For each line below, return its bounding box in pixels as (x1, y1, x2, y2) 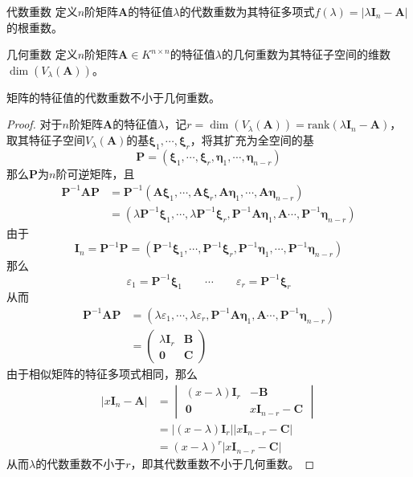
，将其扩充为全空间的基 (190, 132, 314, 149)
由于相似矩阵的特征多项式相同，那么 (6, 365, 198, 381)
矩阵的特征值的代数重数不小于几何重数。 (6, 88, 220, 105)
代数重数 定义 (6, 3, 78, 19)
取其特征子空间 (6, 132, 85, 149)
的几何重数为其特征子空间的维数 (221, 46, 391, 63)
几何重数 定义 (6, 46, 78, 63)
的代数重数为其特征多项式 (179, 3, 315, 19)
